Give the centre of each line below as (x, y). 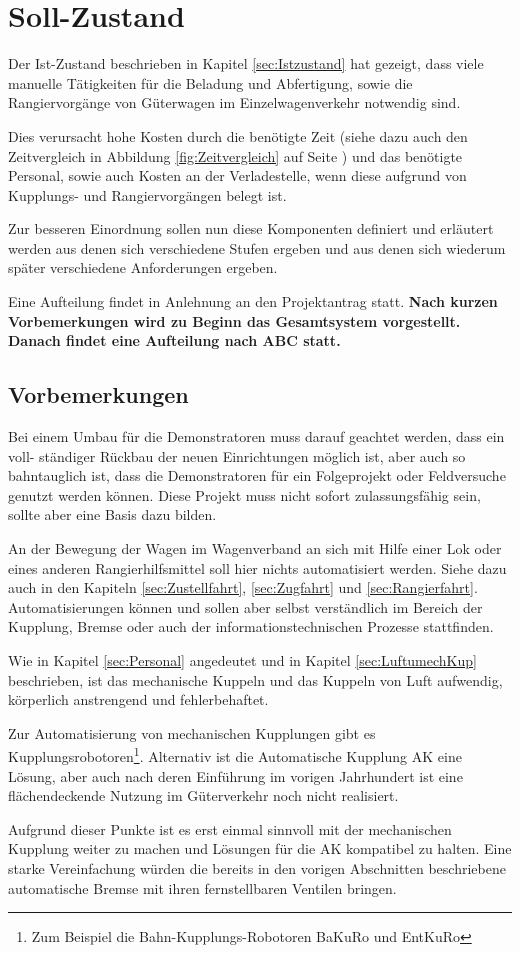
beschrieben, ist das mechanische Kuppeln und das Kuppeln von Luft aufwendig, (255, 679)
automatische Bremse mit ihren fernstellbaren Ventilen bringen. (202, 887)
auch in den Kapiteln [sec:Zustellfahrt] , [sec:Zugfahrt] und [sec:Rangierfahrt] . (243, 587)
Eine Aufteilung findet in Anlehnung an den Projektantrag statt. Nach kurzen (253, 301)
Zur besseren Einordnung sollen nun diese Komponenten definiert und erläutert (251, 228)
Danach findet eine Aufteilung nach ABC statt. (174, 340)
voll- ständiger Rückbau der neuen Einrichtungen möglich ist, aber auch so (237, 455)
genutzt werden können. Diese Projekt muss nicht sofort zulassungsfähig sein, (244, 494)
